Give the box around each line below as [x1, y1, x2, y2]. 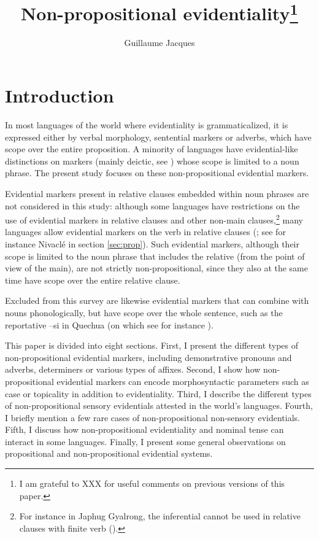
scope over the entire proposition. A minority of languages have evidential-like [5, 142, 298, 155]
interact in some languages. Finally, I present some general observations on [5, 435, 286, 448]
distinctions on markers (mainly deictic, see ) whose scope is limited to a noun [5, 154, 299, 167]
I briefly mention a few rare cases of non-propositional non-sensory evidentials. [5, 411, 300, 424]
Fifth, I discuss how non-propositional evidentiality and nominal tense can [5, 423, 284, 436]
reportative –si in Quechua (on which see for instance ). [5, 318, 213, 331]
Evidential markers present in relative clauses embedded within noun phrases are [5, 187, 309, 200]
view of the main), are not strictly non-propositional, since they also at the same [5, 262, 308, 274]
